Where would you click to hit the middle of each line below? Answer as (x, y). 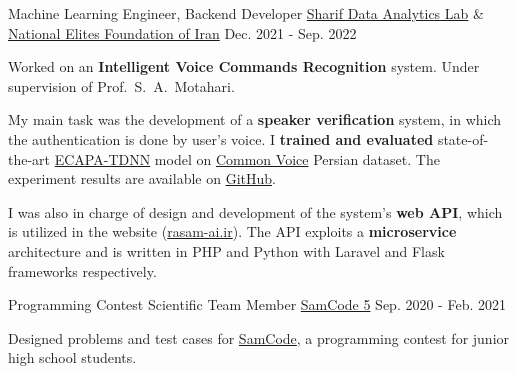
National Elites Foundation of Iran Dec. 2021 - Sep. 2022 (182, 32)
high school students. (72, 357)
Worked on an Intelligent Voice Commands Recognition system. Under (244, 66)
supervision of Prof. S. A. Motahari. (121, 85)
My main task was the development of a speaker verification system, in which (255, 119)
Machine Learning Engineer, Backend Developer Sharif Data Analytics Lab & (246, 13)
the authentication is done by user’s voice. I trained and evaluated (221, 138)
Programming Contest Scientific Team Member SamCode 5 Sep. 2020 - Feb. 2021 (257, 304)
